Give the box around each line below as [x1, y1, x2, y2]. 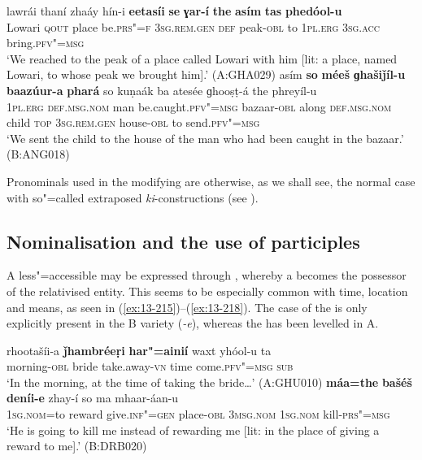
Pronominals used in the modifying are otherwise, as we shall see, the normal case [7, 172, 415, 189]
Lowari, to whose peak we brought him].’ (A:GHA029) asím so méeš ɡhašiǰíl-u [7, 66, 406, 83]
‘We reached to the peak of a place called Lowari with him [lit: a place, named [7, 50, 398, 67]
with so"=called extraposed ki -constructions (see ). [7, 189, 259, 206]
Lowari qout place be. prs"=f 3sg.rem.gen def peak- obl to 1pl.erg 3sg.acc [7, 18, 380, 35]
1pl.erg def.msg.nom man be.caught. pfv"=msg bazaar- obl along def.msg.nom [7, 98, 392, 115]
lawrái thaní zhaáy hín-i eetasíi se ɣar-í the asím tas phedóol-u [7, 2, 342, 19]
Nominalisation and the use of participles [7, 228, 360, 254]
